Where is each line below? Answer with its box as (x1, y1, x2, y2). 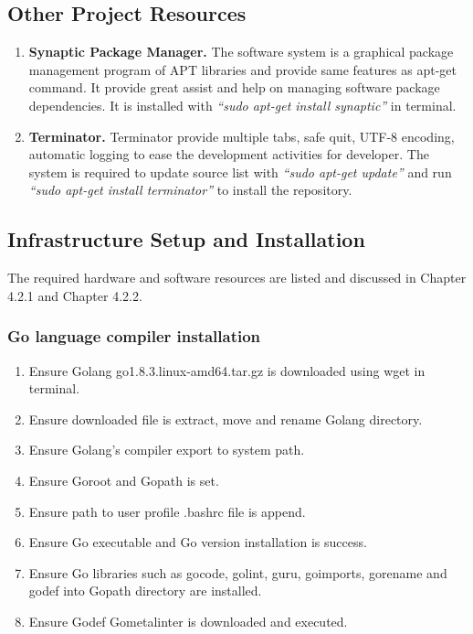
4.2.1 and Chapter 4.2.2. (7, 285, 142, 305)
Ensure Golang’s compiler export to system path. (28, 440, 305, 459)
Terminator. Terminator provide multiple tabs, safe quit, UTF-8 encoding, (28, 126, 455, 145)
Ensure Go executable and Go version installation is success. (28, 532, 367, 552)
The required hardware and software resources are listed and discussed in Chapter (7, 268, 467, 287)
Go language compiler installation (7, 325, 261, 348)
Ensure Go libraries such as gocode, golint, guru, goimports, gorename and (28, 563, 447, 582)
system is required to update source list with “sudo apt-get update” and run (28, 162, 452, 181)
